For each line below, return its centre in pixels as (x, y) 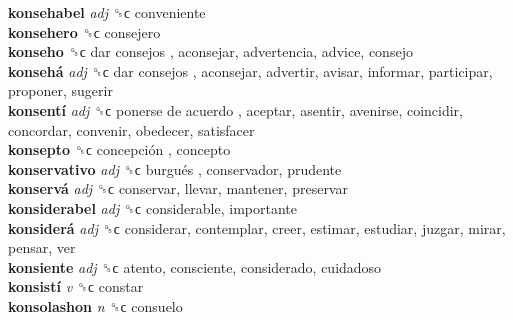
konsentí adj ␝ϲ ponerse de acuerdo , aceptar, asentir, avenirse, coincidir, (235, 109)
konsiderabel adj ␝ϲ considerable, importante (152, 207)
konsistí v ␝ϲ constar (76, 286)
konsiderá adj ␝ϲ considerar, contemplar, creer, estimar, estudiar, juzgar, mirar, (257, 227)
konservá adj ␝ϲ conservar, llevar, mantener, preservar (178, 188)
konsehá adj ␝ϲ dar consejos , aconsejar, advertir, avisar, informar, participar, (250, 70)
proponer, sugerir (60, 90)
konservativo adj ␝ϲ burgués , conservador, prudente (175, 168)
